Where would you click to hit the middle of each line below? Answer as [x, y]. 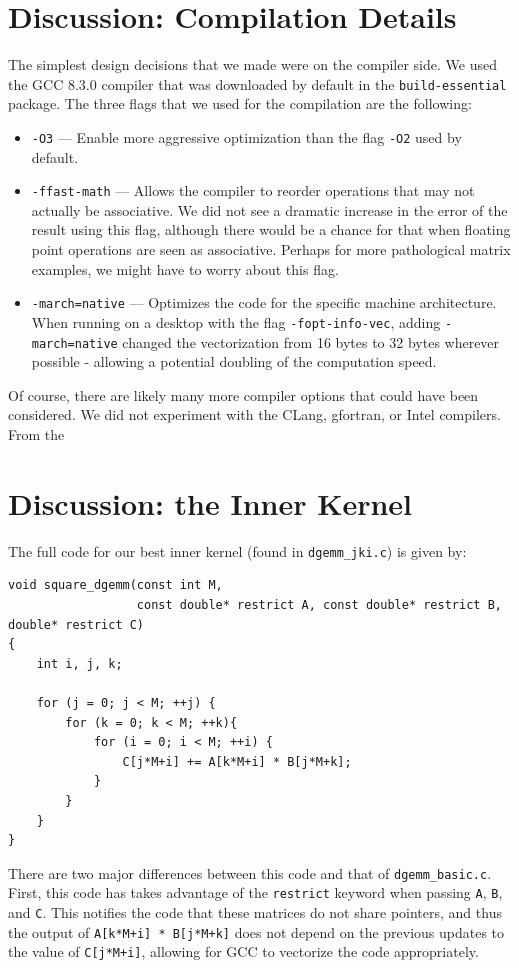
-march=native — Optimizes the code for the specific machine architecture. [264, 302]
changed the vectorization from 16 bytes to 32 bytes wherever [311, 341]
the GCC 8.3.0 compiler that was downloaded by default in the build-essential [257, 83]
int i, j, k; [79, 663]
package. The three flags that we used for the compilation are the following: [240, 103]
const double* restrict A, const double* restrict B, [319, 604]
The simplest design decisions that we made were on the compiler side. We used [252, 64]
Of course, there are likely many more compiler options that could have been [243, 394]
